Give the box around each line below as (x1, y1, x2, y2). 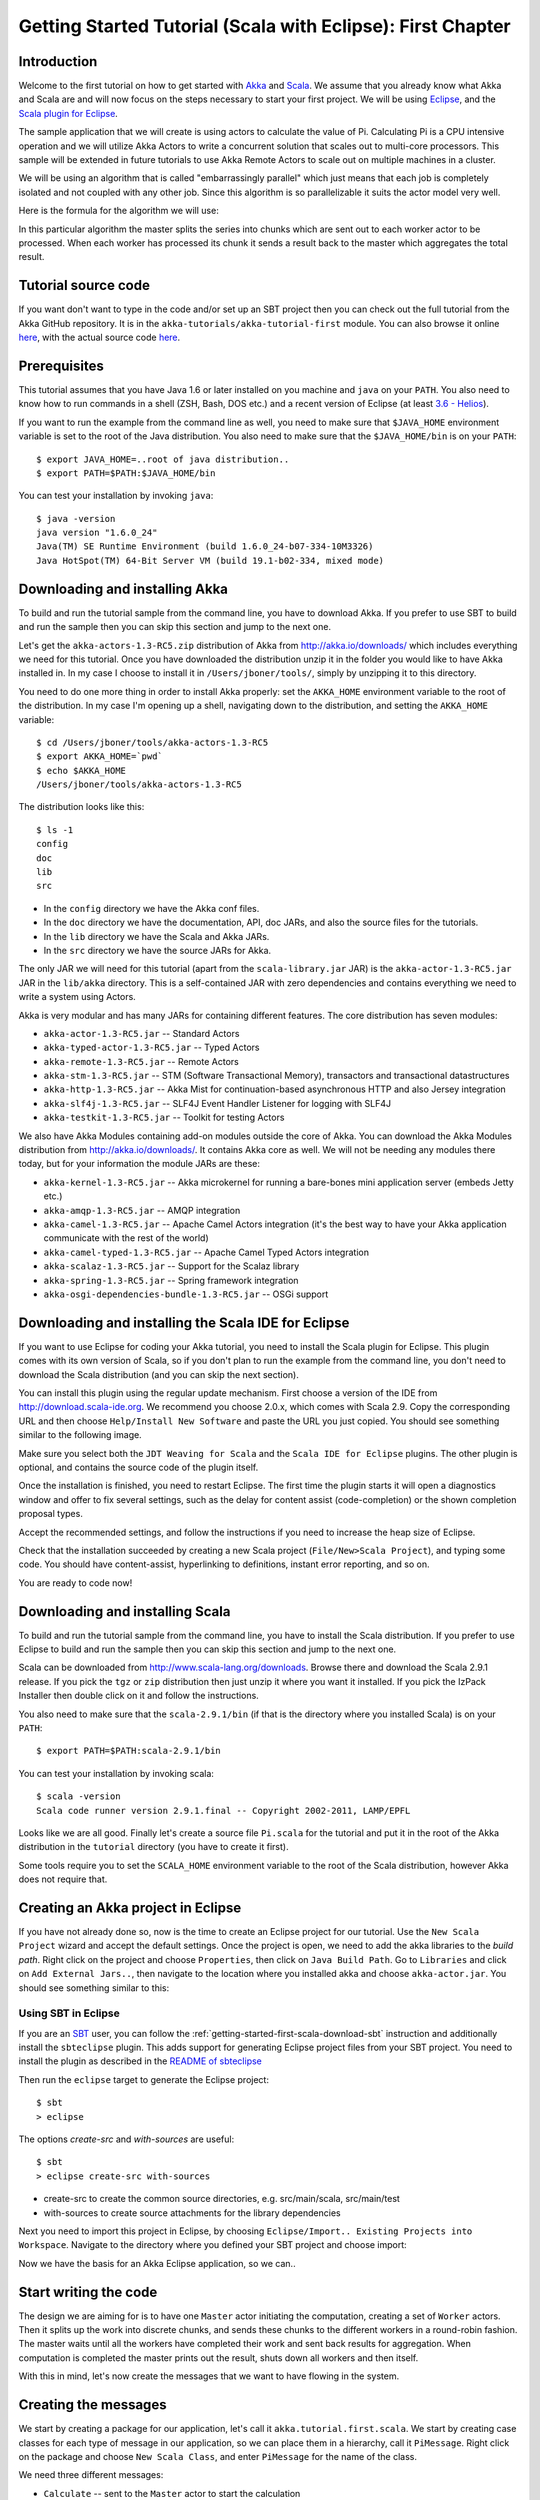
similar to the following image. (18, 1429, 142, 1441)
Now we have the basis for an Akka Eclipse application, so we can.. (18, 2257, 296, 2269)
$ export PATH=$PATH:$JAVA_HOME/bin (36, 467, 216, 479)
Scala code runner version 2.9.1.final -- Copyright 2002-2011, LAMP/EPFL (36, 1805, 411, 1816)
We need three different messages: (18, 2469, 164, 2481)
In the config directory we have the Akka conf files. (43, 902, 260, 914)
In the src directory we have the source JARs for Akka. (43, 944, 272, 956)
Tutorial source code (18, 277, 150, 294)
